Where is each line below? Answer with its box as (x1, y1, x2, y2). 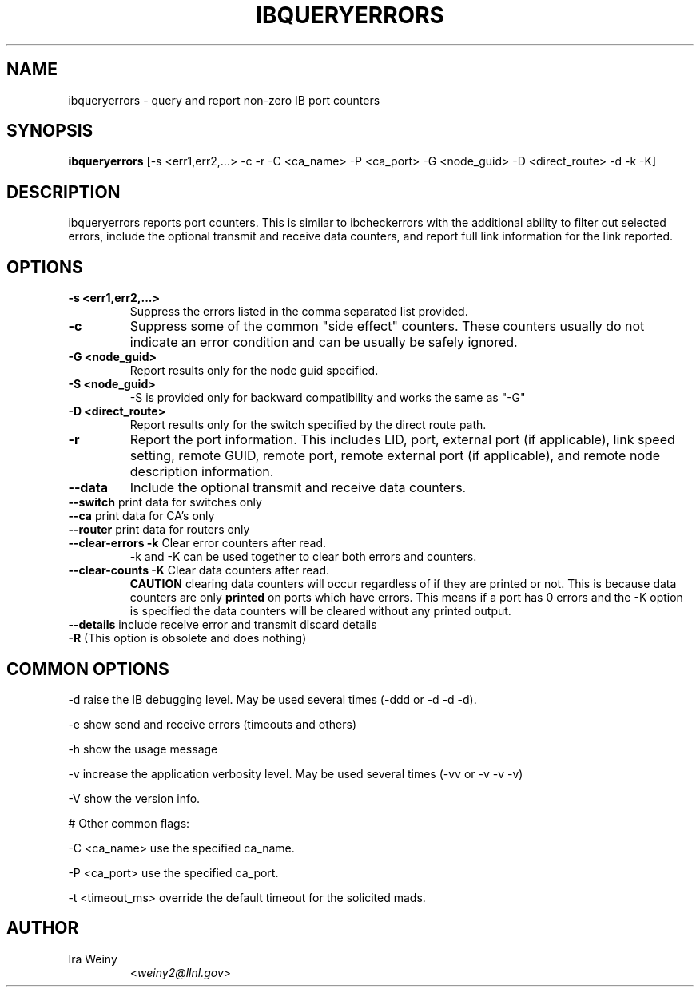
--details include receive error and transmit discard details (68, 618, 377, 632)
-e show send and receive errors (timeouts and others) (68, 717, 357, 731)
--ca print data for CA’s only (68, 509, 215, 523)
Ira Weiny (68, 951, 117, 966)
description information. (129, 463, 274, 480)
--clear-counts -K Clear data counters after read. (68, 563, 330, 578)
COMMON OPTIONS (6, 658, 169, 679)
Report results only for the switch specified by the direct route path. (129, 418, 487, 432)
